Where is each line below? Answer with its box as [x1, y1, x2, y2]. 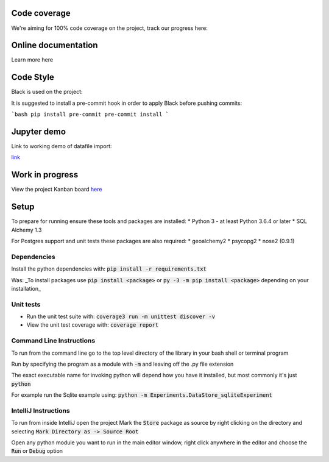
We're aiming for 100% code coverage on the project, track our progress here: [11, 24, 208, 32]
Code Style [11, 72, 54, 82]
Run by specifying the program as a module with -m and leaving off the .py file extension [11, 360, 234, 368]
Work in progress [11, 169, 79, 180]
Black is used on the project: [11, 88, 83, 96]
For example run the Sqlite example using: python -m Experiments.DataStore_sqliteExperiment [11, 391, 272, 399]
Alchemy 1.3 [11, 226, 42, 233]
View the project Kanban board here [11, 186, 102, 193]
